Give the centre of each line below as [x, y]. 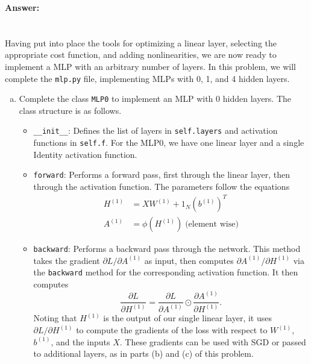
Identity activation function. [85, 154]
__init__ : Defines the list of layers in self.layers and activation [155, 130]
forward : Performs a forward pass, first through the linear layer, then [162, 174]
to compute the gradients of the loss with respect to [172, 330]
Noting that [55, 318]
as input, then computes [189, 260]
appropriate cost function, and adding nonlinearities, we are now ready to [141, 55]
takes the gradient [67, 260]
